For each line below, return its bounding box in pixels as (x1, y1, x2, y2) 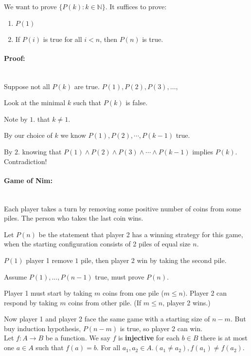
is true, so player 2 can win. (120, 323, 203, 333)
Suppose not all (4, 81, 50, 91)
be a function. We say (45, 333, 110, 343)
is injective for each (118, 333, 180, 343)
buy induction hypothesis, (4, 323, 81, 333)
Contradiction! (4, 156, 47, 166)
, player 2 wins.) (162, 297, 211, 307)
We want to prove (4, 1, 57, 11)
